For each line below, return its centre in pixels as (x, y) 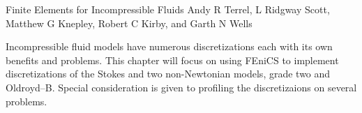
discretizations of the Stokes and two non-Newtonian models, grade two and (168, 74)
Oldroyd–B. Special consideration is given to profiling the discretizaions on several (181, 87)
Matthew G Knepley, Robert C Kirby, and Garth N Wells (129, 23)
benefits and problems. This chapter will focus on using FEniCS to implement (172, 60)
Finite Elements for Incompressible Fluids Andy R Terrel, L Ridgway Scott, (168, 9)
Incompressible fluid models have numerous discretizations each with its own (169, 46)
